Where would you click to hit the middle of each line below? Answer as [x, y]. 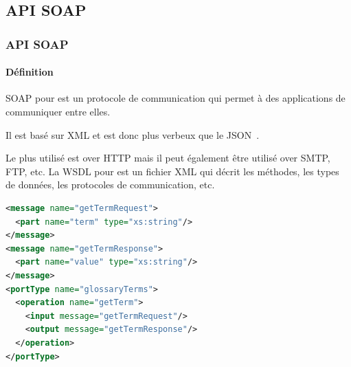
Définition [30, 72]
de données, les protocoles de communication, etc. [110, 185]
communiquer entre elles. [58, 112]
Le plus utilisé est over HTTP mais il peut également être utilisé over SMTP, [168, 158]
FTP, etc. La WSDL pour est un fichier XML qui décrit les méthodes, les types [172, 171]
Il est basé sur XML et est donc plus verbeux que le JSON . [133, 134]
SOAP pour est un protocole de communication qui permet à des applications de [175, 98]
